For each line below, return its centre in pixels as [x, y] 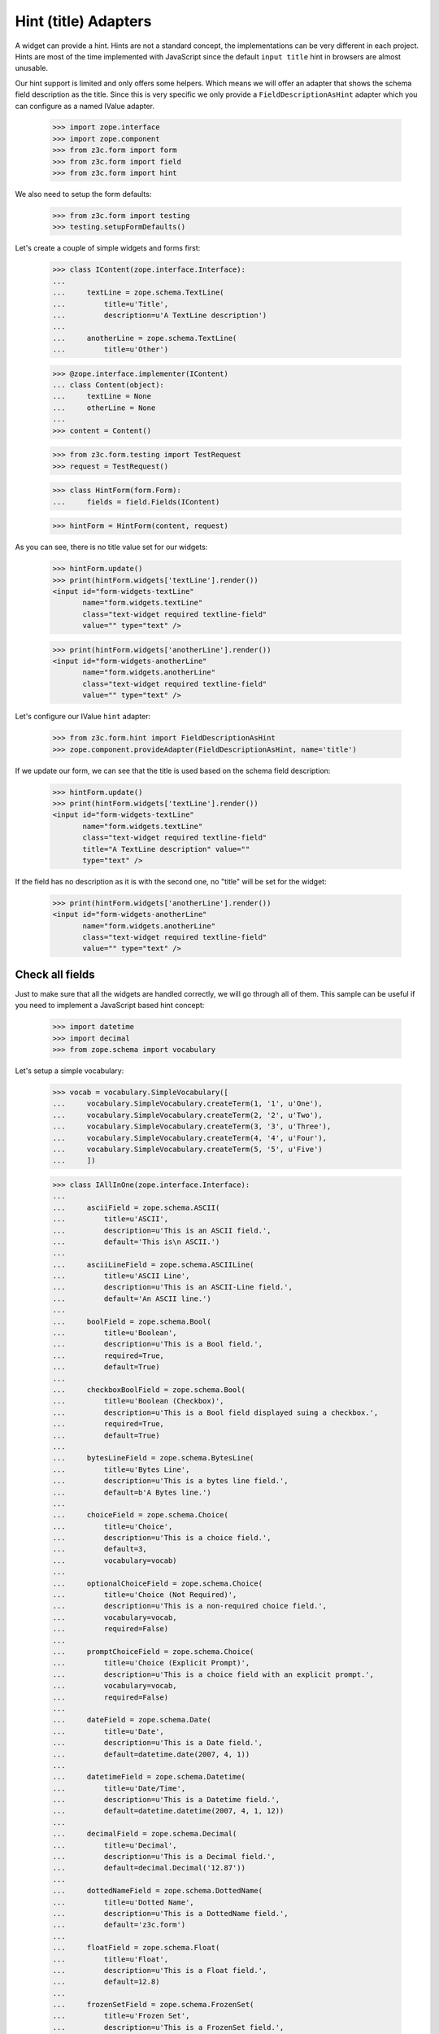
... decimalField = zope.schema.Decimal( [145, 1834]
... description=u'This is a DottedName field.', [170, 1913]
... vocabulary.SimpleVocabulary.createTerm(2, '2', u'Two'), [187, 1115]
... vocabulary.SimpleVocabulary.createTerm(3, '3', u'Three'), [192, 1126]
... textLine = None [102, 396]
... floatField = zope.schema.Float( [136, 1948]
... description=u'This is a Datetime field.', [166, 1800]
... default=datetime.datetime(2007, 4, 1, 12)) [168, 1811]
